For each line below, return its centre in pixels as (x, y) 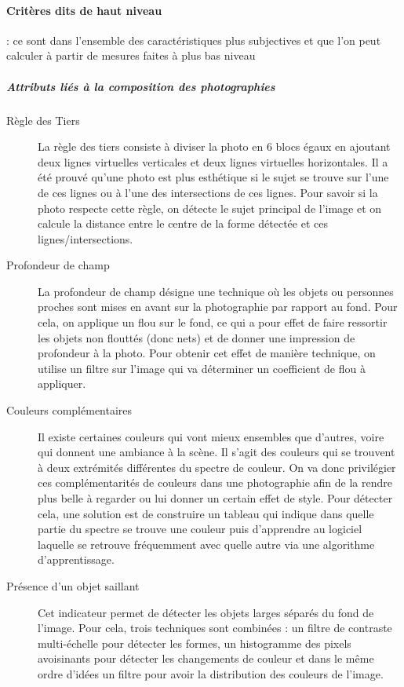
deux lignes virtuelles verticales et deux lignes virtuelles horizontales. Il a (213, 161)
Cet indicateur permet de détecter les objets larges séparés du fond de (206, 612)
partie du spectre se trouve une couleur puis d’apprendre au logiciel (200, 529)
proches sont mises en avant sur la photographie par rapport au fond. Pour (218, 307)
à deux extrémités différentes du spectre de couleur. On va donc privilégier (217, 467)
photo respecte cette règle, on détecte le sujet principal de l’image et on (210, 208)
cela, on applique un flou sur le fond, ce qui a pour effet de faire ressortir (213, 322)
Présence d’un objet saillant (73, 585)
